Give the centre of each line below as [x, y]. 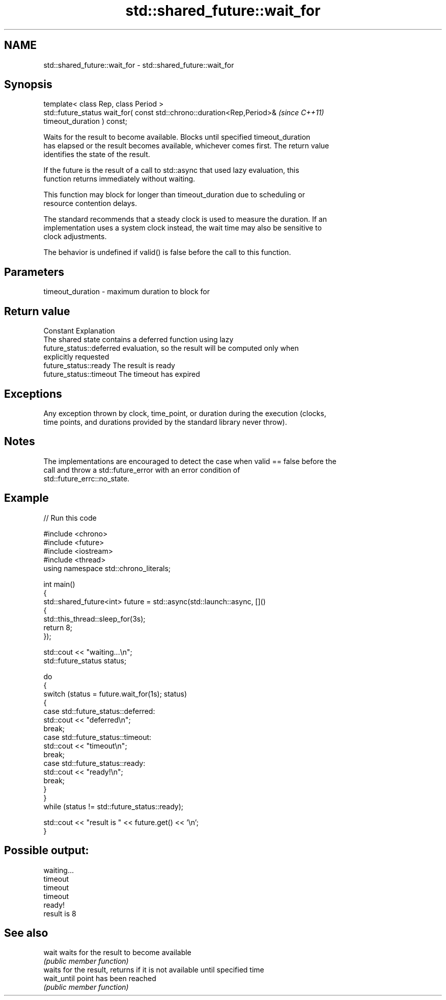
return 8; [58, 627]
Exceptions [33, 394]
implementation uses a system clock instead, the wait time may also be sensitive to [183, 228]
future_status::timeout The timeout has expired [122, 374]
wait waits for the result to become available [117, 953]
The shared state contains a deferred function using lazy [138, 340]
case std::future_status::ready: [94, 763]
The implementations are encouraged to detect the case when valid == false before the [190, 461]
